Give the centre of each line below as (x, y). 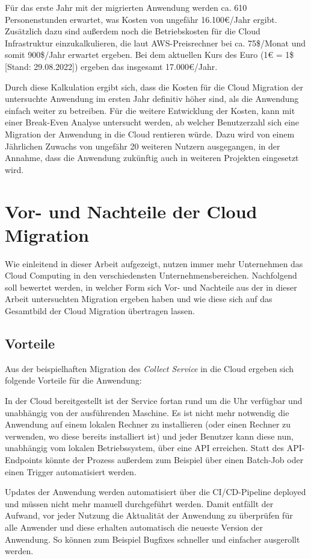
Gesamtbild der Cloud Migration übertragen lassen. (100, 311)
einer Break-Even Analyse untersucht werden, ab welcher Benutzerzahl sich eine (152, 122)
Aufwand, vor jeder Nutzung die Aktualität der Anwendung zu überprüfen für (149, 515)
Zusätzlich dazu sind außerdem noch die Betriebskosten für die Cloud (133, 31)
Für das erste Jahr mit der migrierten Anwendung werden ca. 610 (126, 7)
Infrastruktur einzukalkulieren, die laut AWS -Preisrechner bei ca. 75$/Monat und (155, 43)
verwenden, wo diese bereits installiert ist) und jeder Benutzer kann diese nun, (149, 436)
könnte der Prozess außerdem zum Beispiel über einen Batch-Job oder (174, 459)
